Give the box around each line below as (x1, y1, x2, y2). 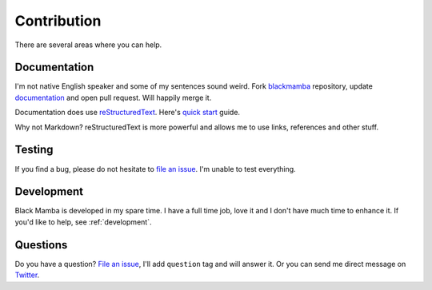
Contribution (14, 12, 102, 30)
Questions (14, 238, 68, 252)
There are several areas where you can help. (14, 40, 162, 50)
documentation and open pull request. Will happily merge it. (14, 93, 212, 102)
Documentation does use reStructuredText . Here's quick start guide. (14, 108, 240, 117)
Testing (14, 143, 54, 157)
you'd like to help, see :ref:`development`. (14, 217, 152, 227)
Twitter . (14, 270, 40, 280)
